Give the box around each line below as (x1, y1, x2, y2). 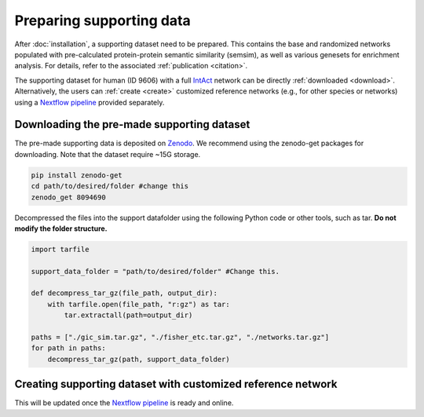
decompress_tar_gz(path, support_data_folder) (47, 354, 231, 364)
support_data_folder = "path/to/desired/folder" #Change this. (31, 267, 280, 276)
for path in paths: (31, 344, 106, 353)
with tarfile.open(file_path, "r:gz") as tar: (47, 299, 231, 309)
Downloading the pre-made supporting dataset (14, 118, 250, 131)
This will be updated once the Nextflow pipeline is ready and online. (14, 398, 234, 408)
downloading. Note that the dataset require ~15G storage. (14, 149, 201, 159)
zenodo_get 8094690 (31, 192, 106, 202)
